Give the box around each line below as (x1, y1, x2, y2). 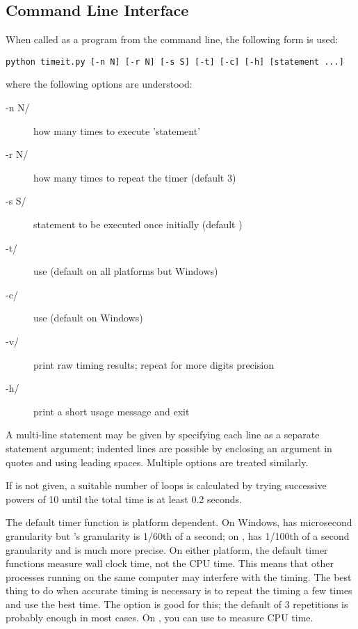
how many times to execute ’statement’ (33, 123, 201, 138)
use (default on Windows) (33, 310, 143, 325)
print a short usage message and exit (33, 404, 190, 418)
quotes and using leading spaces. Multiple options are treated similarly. (6, 454, 309, 469)
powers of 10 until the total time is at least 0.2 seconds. (6, 491, 242, 506)
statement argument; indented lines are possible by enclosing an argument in (6, 440, 332, 455)
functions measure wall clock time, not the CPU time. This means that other (6, 556, 334, 571)
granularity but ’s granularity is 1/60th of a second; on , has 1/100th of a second (6, 528, 350, 543)
